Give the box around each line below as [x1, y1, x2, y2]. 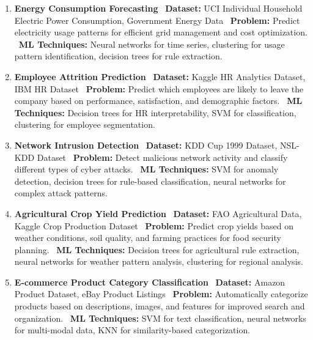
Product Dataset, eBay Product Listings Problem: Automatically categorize [14, 287, 308, 300]
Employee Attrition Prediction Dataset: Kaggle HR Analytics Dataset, [14, 70, 306, 83]
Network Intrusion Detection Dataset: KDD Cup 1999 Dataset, [14, 138, 278, 151]
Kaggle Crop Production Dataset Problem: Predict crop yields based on [14, 219, 293, 232]
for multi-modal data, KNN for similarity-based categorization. [14, 323, 251, 336]
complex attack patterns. [14, 187, 108, 199]
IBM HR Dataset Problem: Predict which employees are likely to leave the [14, 82, 304, 95]
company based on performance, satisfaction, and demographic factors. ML [14, 94, 303, 107]
